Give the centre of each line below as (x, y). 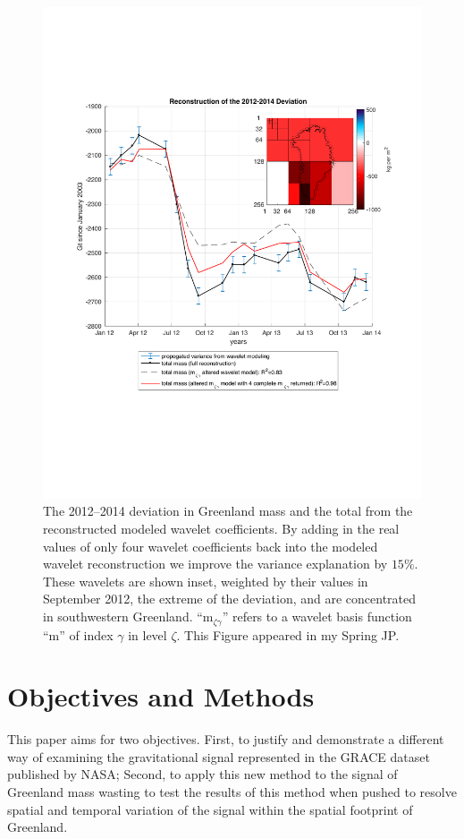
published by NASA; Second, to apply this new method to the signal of (202, 774)
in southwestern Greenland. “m (128, 616)
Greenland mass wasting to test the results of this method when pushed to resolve (232, 792)
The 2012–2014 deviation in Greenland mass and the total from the (228, 511)
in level (148, 634)
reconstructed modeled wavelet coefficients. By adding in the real (221, 529)
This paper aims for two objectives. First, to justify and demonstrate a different (226, 739)
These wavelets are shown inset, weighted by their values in (206, 581)
